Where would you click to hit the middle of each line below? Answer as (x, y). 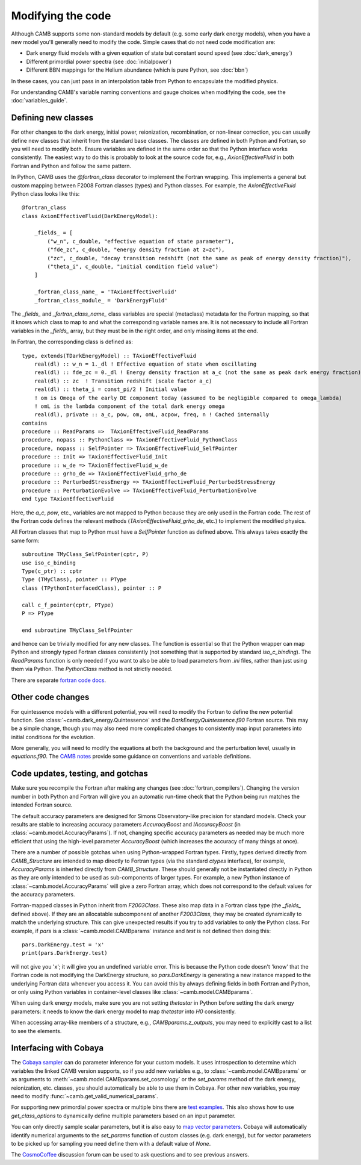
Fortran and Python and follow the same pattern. (71, 166)
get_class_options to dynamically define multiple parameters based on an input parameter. (123, 1116)
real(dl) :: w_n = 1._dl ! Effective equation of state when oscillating (145, 364)
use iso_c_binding (49, 563)
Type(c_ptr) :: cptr (52, 571)
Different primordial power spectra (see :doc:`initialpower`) (99, 61)
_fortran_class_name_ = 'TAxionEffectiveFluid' (106, 292)
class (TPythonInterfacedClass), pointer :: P (92, 588)
